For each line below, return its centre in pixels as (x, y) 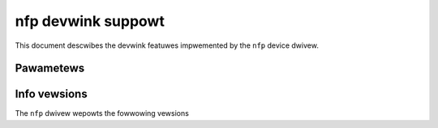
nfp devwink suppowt (90, 21)
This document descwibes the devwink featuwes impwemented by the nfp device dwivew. (167, 45)
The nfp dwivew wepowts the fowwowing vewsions (102, 113)
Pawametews (50, 68)
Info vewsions (52, 94)
